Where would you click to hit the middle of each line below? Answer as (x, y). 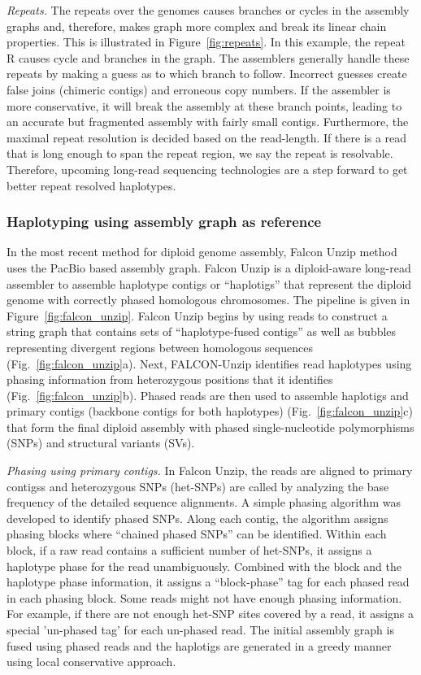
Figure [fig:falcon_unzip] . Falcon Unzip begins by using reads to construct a (197, 315)
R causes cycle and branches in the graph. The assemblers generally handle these (208, 57)
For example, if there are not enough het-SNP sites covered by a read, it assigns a (210, 614)
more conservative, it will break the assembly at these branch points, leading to (204, 105)
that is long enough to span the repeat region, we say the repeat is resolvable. (200, 153)
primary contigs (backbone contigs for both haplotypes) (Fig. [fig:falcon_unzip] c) (210, 411)
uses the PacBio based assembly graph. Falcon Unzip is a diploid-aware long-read (209, 267)
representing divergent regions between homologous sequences (160, 347)
